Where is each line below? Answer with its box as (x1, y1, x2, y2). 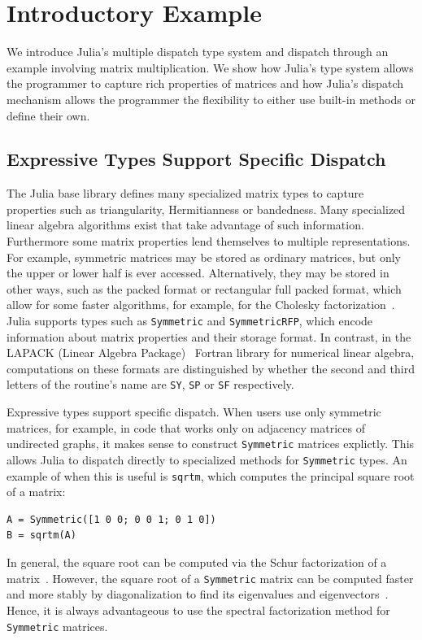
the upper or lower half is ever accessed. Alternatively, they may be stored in (7, 264, 389, 281)
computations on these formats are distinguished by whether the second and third (7, 359, 415, 377)
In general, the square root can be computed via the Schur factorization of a (7, 554, 387, 571)
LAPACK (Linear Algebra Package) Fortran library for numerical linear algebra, (7, 344, 415, 361)
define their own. (7, 107, 90, 124)
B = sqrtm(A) (7, 529, 76, 542)
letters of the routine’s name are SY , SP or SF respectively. (7, 376, 294, 393)
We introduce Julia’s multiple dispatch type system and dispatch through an (7, 43, 389, 60)
